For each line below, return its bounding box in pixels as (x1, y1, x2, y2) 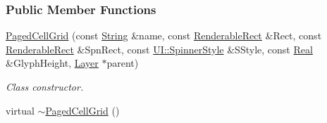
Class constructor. (6, 79, 84, 93)
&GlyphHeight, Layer (6, 56, 99, 70)
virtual (6, 103, 35, 117)
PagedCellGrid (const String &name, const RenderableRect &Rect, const (6, 28, 322, 43)
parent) (106, 56, 139, 70)
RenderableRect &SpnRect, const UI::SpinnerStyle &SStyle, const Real (6, 41, 313, 56)
